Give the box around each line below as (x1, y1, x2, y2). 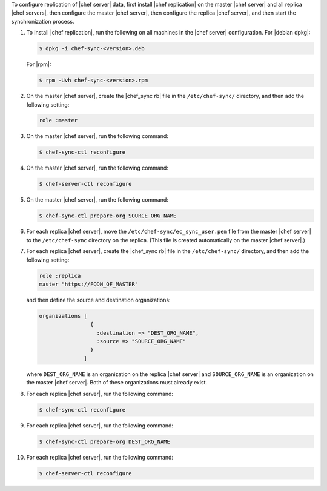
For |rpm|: (26, 61, 51, 68)
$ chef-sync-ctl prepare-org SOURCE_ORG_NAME (39, 213, 177, 219)
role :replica (39, 272, 81, 279)
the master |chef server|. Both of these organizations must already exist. (26, 379, 208, 386)
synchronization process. (11, 18, 75, 25)
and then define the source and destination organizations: (26, 296, 171, 303)
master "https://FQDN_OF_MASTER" (39, 280, 139, 288)
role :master (39, 117, 78, 124)
